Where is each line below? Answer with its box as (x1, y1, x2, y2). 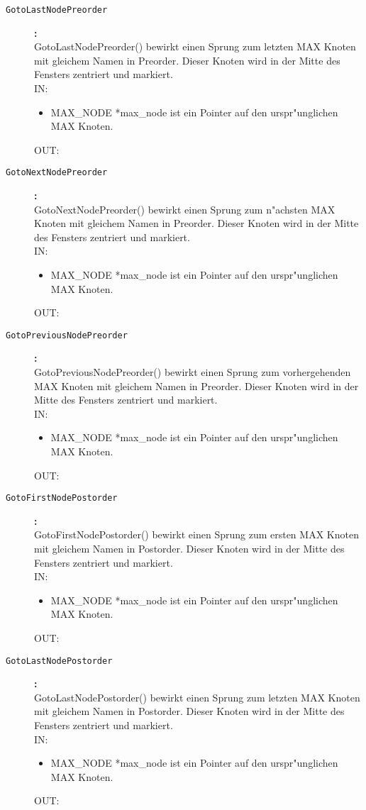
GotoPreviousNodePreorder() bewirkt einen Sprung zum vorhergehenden (34, 365, 351, 379)
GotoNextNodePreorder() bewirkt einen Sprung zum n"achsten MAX (34, 201, 335, 216)
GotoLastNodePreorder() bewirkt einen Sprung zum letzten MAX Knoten (34, 39, 356, 54)
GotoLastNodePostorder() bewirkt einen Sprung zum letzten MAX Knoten (34, 689, 360, 704)
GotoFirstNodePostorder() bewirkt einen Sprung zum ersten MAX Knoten (34, 527, 359, 542)
